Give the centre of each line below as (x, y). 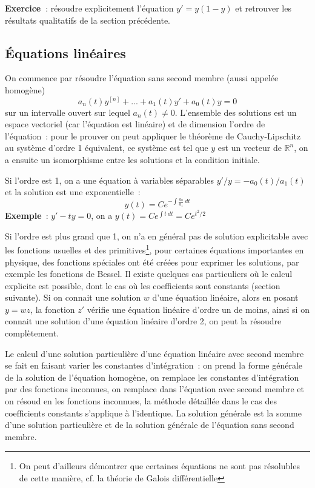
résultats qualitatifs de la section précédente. (88, 20)
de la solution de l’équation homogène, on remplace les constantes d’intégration (152, 377)
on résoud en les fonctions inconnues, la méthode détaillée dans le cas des (141, 401)
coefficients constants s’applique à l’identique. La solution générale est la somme (153, 413)
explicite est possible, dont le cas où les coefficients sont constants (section (143, 285)
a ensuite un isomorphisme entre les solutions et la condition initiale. (132, 159)
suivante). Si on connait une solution (73, 297)
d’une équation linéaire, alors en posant (225, 297)
